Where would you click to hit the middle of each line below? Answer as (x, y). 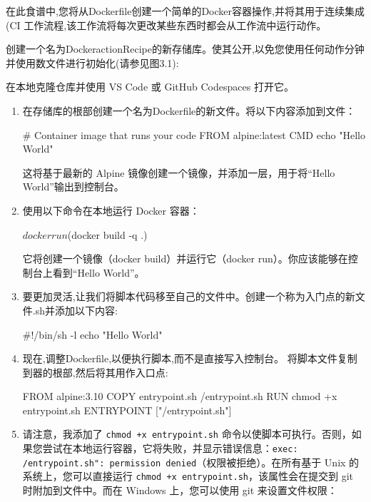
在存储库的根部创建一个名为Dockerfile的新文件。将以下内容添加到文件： (189, 110)
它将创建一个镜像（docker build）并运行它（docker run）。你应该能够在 (185, 258)
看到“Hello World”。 (98, 272)
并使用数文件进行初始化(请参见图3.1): (92, 62)
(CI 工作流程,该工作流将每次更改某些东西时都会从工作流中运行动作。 (166, 25)
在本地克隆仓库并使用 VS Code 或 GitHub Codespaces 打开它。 (150, 87)
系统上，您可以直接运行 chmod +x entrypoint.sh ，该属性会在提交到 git (188, 476)
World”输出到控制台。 (73, 186)
